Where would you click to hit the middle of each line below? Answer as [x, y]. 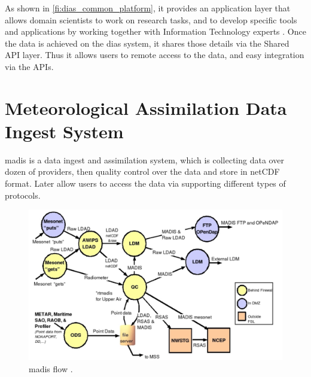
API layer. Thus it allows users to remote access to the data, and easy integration [155, 55]
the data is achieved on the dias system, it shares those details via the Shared [147, 43]
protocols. [23, 195]
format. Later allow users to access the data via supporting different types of [145, 183]
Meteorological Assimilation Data [146, 107]
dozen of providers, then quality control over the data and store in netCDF [142, 171]
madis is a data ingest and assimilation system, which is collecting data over [144, 159]
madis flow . [51, 368]
